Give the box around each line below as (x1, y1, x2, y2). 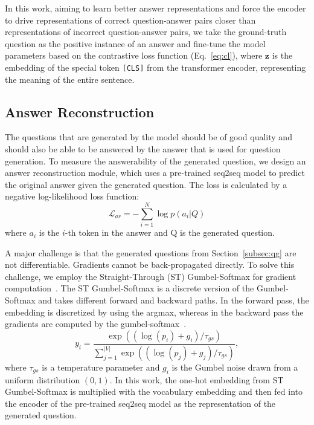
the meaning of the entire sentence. (5, 73, 135, 85)
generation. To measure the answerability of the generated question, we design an (5, 154, 306, 167)
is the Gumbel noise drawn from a (171, 360, 298, 373)
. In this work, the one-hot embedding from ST (109, 373, 284, 386)
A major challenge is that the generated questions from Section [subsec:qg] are (5, 246, 296, 259)
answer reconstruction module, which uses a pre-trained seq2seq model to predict (5, 166, 305, 179)
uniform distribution (5, 373, 80, 386)
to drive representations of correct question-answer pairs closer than (5, 13, 256, 26)
